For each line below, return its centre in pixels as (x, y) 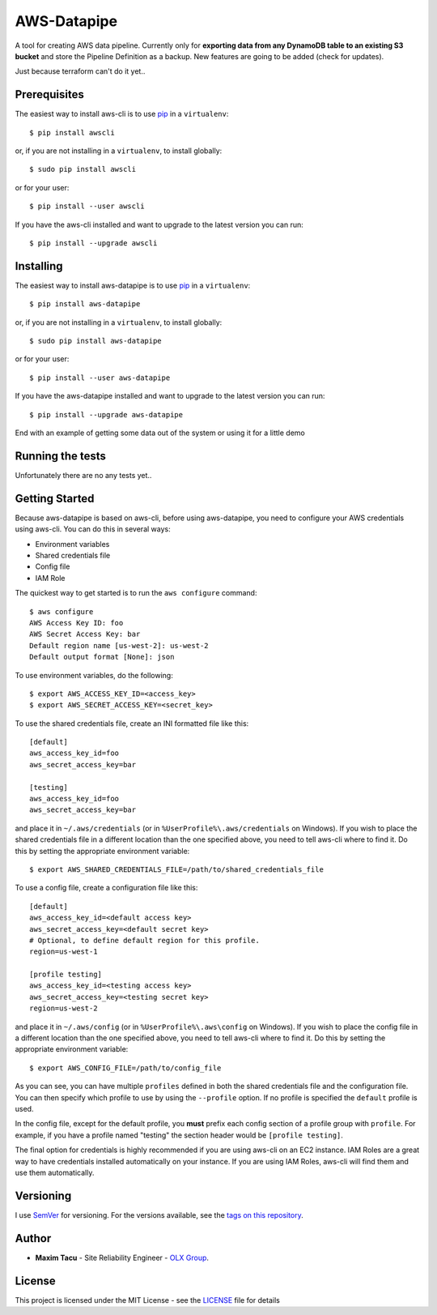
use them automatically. (55, 1172)
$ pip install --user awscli (87, 206)
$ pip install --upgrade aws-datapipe (106, 414)
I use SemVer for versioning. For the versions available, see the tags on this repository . (159, 1215)
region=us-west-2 (64, 1008)
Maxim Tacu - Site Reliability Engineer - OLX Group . (122, 1257)
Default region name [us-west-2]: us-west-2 (119, 645)
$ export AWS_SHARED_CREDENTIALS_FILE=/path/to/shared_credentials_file (176, 869)
